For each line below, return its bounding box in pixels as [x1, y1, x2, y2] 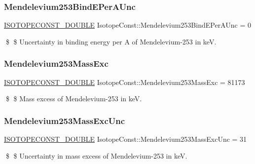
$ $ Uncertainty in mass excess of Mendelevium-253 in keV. [5, 150, 187, 161]
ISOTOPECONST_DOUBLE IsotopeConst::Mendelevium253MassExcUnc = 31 [4, 134, 247, 144]
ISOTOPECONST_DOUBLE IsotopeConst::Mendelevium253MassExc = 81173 [4, 77, 245, 87]
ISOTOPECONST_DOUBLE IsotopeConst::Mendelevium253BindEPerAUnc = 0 [4, 20, 251, 30]
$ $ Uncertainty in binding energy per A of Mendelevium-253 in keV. [5, 36, 217, 46]
